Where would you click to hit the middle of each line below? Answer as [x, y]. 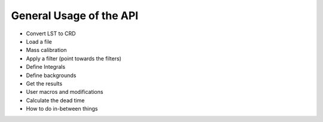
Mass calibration [46, 50]
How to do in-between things [62, 109]
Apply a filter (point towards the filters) [74, 58]
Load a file [39, 41]
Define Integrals [46, 67]
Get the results [44, 83]
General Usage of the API [75, 16]
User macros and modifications [65, 92]
